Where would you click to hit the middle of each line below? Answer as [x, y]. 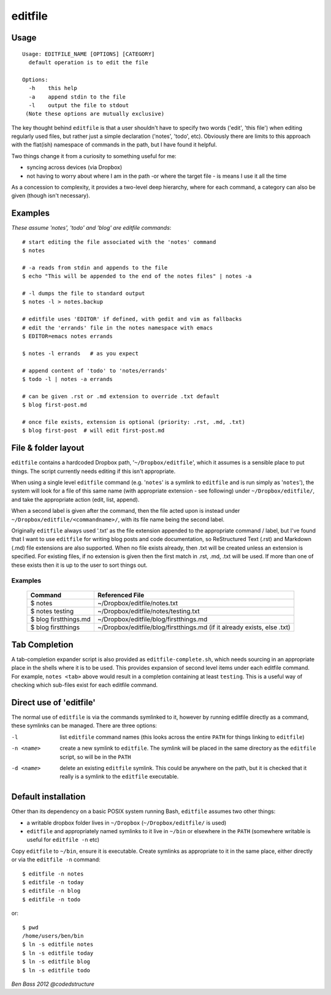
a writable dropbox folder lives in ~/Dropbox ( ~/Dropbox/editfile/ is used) [127, 823]
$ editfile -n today [53, 883]
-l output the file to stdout [79, 105]
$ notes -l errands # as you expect [81, 353]
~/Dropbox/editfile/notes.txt [137, 603]
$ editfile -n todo [51, 899]
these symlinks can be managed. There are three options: [84, 725]
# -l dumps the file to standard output [84, 293]
